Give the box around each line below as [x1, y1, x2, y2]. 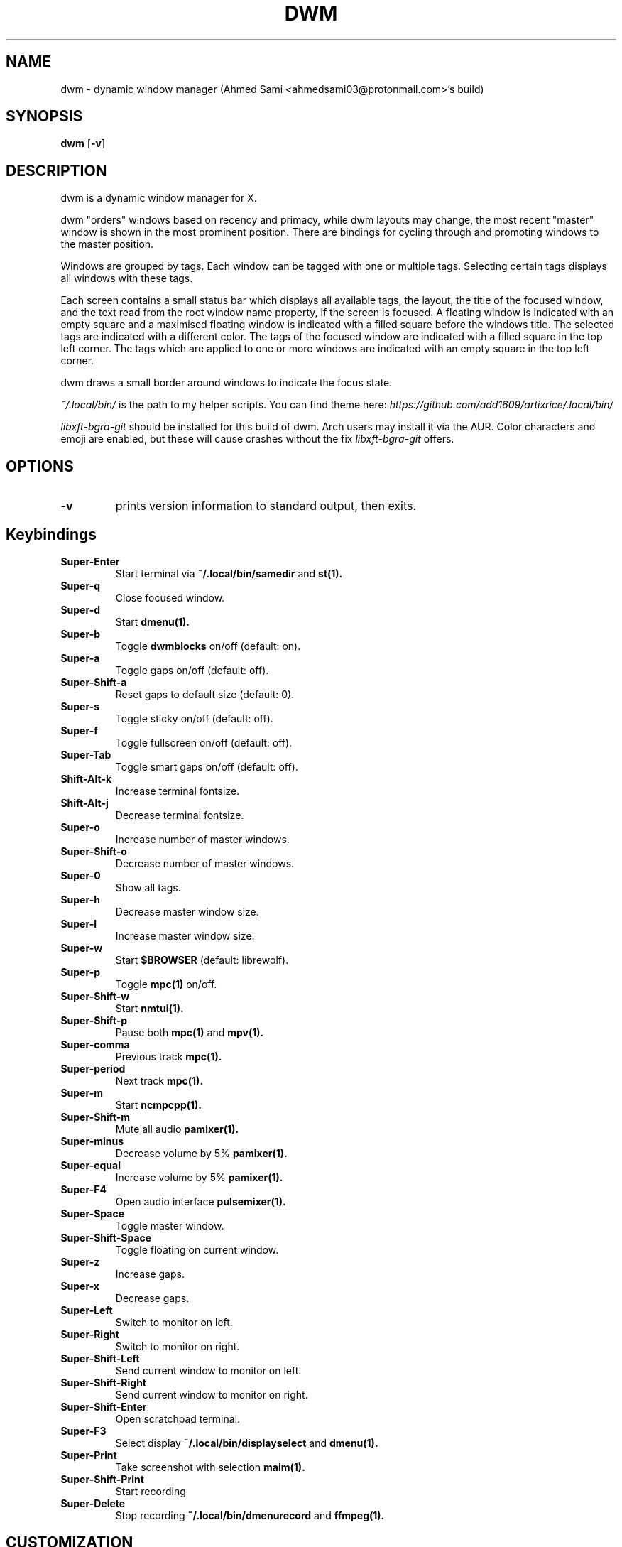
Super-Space [60, 1207, 125, 1220]
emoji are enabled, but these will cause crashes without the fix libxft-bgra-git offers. [60, 433, 454, 445]
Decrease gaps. [115, 1291, 190, 1304]
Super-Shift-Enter [60, 1400, 147, 1413]
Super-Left [60, 1303, 113, 1316]
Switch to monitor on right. [115, 1340, 240, 1352]
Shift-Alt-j [60, 796, 109, 809]
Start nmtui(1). [115, 1002, 184, 1014]
